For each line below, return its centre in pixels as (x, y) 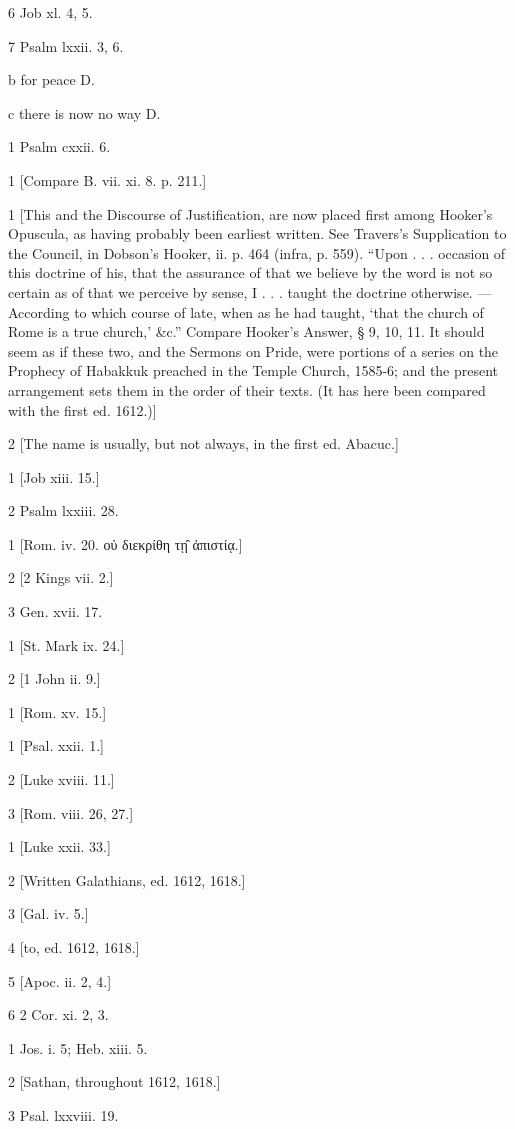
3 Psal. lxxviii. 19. (63, 1114)
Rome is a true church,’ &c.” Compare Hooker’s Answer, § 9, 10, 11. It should (246, 331)
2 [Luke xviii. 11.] (61, 779)
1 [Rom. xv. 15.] (57, 711)
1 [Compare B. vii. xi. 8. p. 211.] (107, 179)
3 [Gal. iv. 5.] (48, 913)
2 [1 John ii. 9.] (54, 678)
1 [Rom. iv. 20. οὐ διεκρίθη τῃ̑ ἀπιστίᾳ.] (125, 543)
